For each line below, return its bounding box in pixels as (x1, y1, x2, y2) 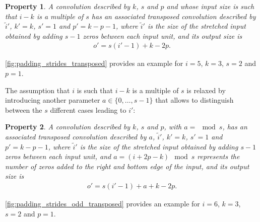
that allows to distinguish (155, 95, 234, 105)
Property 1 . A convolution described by (5, 1, 131, 11)
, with (164, 121, 182, 132)
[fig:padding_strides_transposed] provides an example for (5, 58, 183, 68)
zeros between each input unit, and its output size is (83, 30, 242, 41)
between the (5, 104, 42, 115)
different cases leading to (50, 104, 126, 115)
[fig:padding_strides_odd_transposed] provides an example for (5, 198, 200, 208)
